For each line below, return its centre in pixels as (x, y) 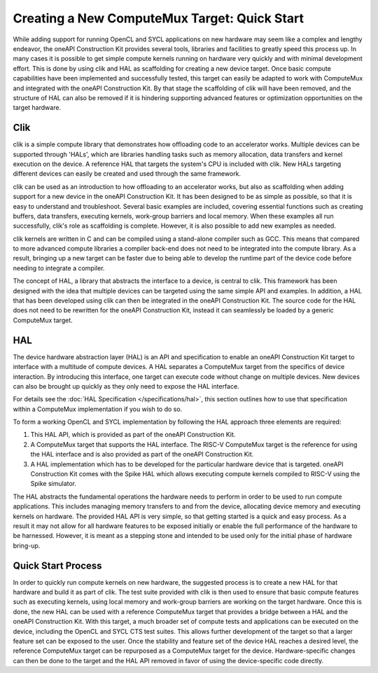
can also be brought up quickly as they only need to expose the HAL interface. (126, 386)
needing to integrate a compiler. (59, 268)
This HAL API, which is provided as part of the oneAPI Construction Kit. (133, 435)
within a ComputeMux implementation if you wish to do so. (98, 409)
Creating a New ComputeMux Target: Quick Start (159, 18)
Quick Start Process (57, 566)
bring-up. (27, 546)
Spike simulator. (54, 484)
